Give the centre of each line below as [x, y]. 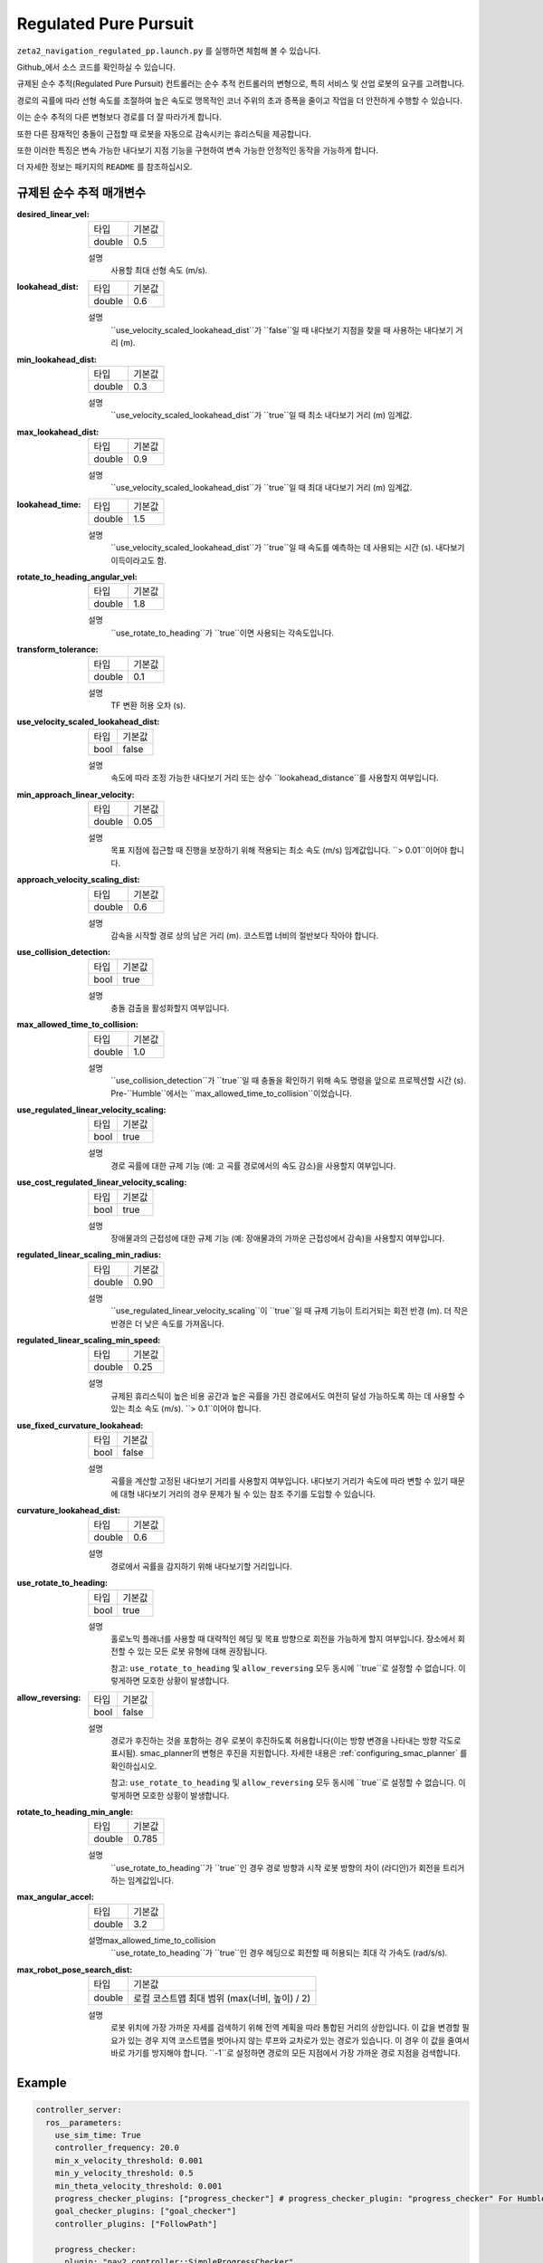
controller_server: [79, 2110]
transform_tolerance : [57, 649]
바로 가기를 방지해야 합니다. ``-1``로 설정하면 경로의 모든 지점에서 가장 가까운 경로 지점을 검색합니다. [286, 2053]
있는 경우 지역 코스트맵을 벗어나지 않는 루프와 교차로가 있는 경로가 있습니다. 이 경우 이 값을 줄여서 [298, 2040]
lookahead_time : [49, 504]
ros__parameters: [84, 2122]
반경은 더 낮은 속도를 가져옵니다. [168, 1323]
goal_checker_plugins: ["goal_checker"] [146, 2211]
